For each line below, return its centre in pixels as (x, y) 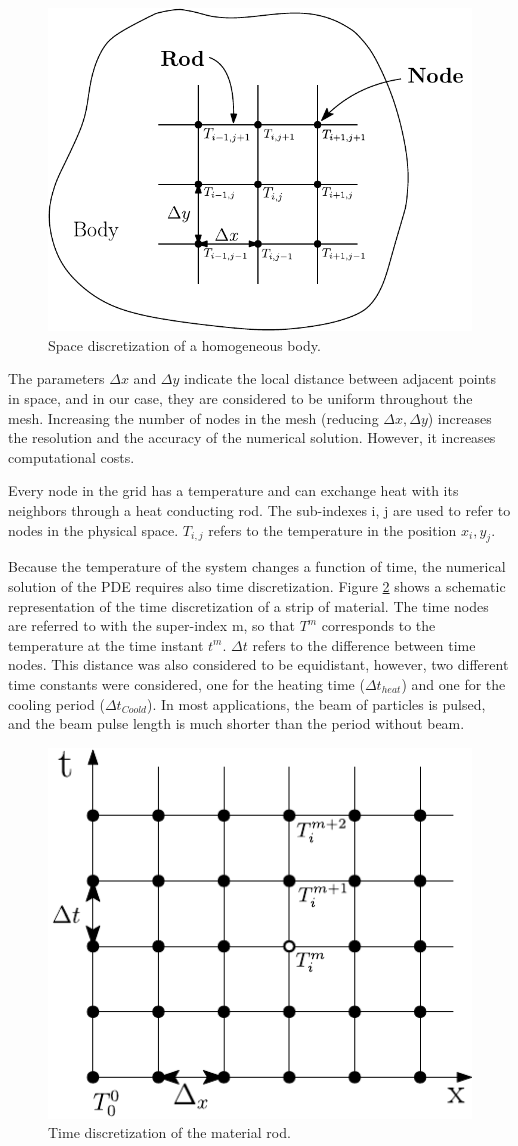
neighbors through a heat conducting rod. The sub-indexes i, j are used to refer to (259, 509)
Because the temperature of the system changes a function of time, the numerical (257, 566)
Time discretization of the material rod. (169, 1132)
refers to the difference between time (364, 644)
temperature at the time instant (106, 644)
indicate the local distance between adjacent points (340, 378)
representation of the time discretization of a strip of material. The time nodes (248, 605)
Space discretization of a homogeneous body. (184, 344)
